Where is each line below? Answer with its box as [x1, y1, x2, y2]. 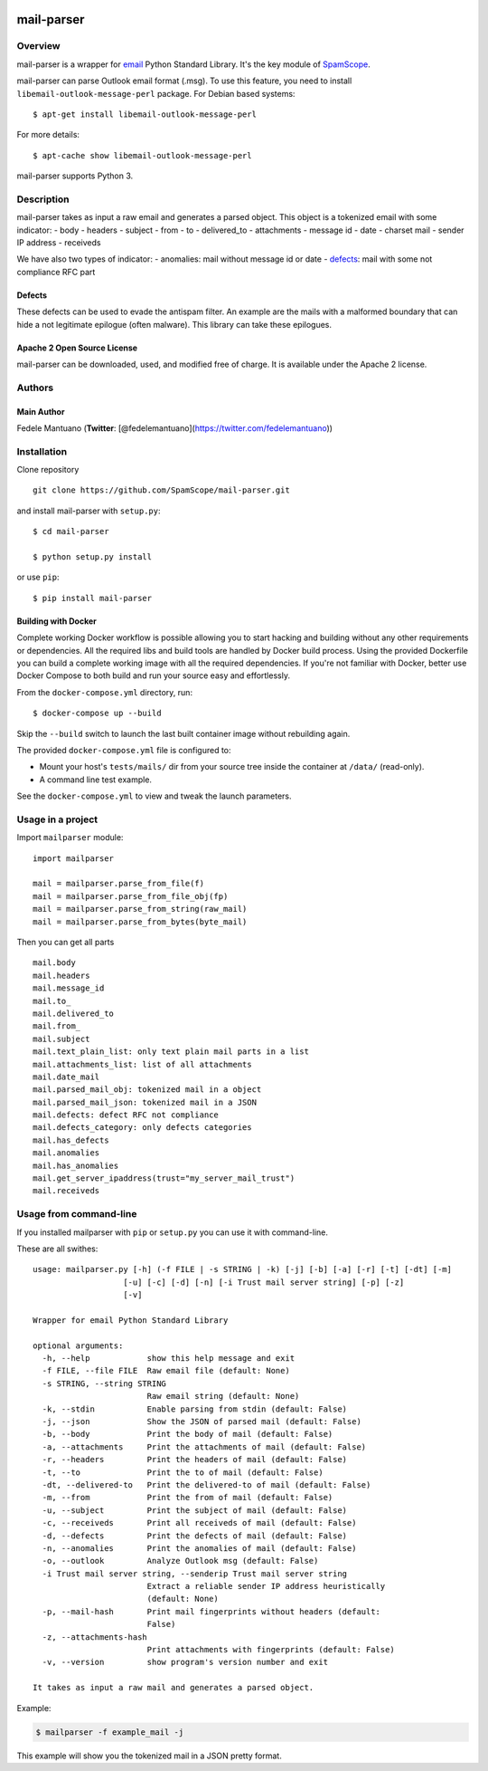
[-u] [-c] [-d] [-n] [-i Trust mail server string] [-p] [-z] [123, 1277, 405, 1288]
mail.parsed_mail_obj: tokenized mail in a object [33, 1085, 262, 1095]
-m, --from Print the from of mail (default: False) [42, 1492, 333, 1503]
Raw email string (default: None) [146, 1391, 300, 1402]
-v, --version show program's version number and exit [42, 1657, 329, 1668]
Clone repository [16, 464, 80, 475]
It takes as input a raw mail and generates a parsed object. [33, 1682, 314, 1693]
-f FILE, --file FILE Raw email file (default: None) [42, 1365, 291, 1376]
